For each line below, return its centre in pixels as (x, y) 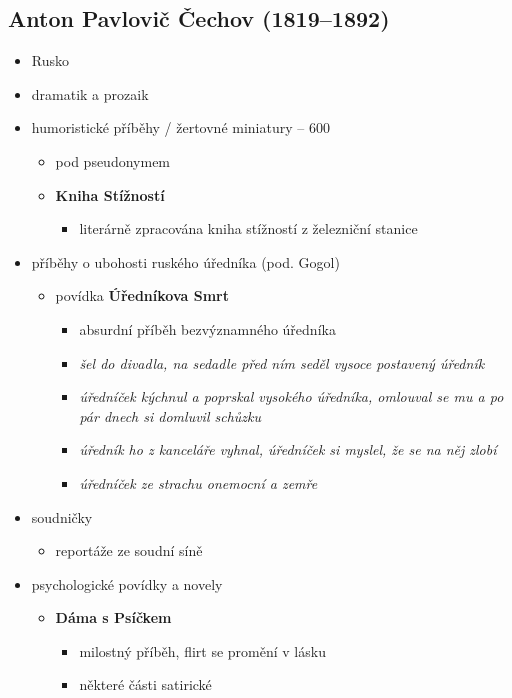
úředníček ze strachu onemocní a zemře (198, 482)
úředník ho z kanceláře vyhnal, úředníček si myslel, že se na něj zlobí (288, 449)
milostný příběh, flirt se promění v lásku (202, 650)
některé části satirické (145, 684)
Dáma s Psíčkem (113, 617)
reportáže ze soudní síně (129, 550)
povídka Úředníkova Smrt (142, 295)
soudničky (62, 516)
